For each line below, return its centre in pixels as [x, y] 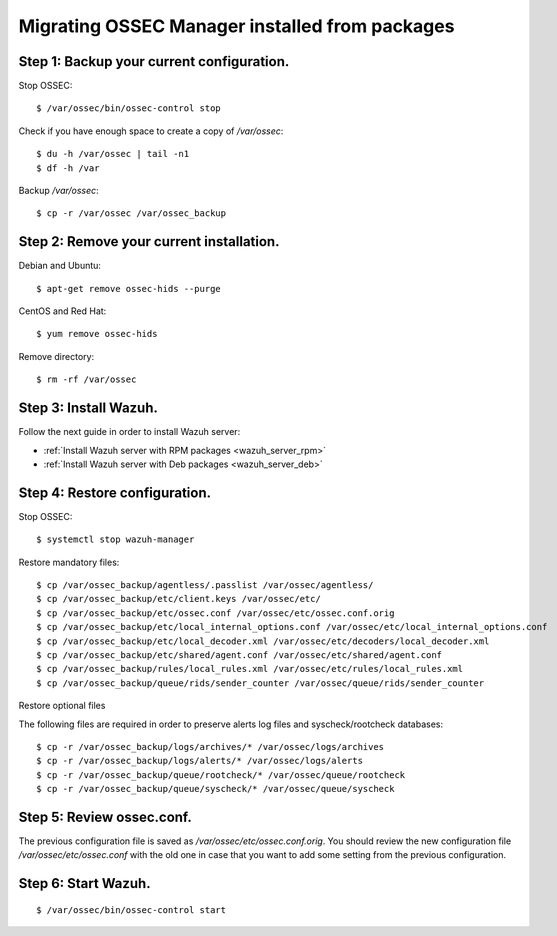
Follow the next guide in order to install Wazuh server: [129, 432]
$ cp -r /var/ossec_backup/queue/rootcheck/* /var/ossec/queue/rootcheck [221, 774]
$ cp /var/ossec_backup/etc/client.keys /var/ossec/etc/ [179, 599]
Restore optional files [62, 706]
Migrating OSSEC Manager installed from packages [236, 26]
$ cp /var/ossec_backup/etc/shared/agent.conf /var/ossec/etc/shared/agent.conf [239, 654]
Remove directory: [56, 356]
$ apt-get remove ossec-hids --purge [129, 288]
